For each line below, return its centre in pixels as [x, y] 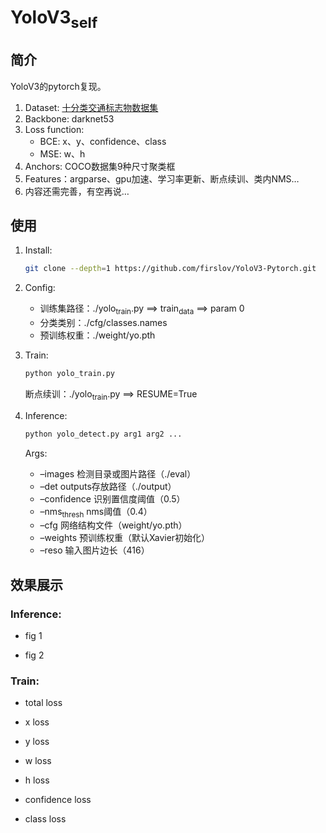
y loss [37, 742]
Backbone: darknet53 [69, 118]
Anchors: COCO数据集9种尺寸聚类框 [100, 166]
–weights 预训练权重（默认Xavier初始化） [125, 538]
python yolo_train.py [69, 374]
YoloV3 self [54, 19]
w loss [38, 761]
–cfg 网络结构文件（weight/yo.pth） [113, 525]
